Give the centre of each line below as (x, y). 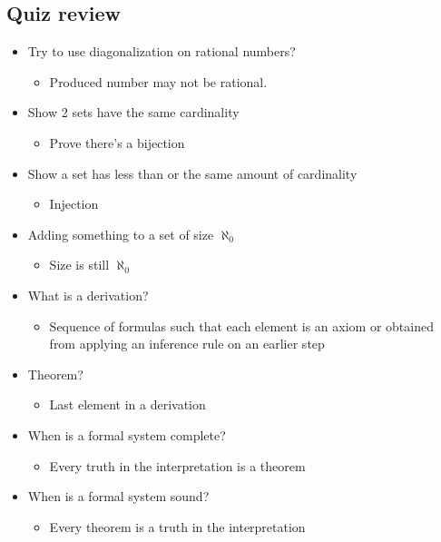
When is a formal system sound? (118, 496)
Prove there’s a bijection (117, 142)
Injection (74, 204)
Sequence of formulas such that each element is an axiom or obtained (241, 325)
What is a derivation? (88, 295)
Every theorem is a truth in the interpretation (177, 526)
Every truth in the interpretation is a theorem (177, 465)
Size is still (79, 265)
